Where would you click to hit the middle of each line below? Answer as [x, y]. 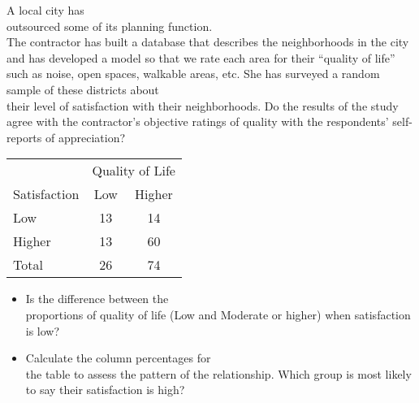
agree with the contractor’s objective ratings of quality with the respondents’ [198, 121]
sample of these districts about [83, 89]
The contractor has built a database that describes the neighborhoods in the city [208, 42]
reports [24, 137]
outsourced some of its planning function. [110, 26]
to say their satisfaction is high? [105, 390]
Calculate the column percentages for [118, 358]
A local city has [45, 10]
